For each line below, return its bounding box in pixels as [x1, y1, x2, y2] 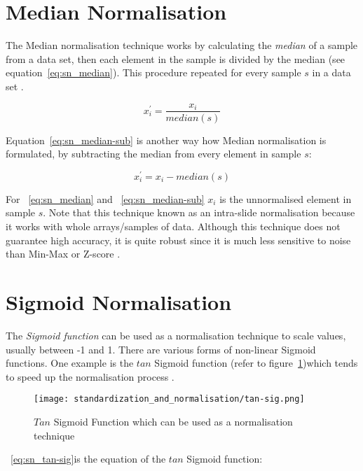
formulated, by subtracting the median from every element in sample [6, 146, 301, 161]
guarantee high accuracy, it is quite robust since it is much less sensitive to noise [6, 232, 351, 247]
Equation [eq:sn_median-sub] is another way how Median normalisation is [6, 132, 327, 147]
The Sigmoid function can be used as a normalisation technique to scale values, [6, 328, 346, 342]
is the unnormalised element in [219, 191, 352, 206]
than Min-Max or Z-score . [6, 246, 121, 261]
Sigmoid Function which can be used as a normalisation [53, 414, 293, 428]
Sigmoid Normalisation [6, 287, 232, 316]
